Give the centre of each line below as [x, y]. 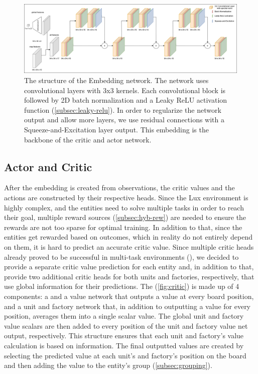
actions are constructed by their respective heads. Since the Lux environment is [126, 198]
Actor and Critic [48, 166]
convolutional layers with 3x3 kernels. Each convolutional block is [125, 90]
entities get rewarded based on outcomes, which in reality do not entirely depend [128, 237]
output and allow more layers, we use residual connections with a [124, 120]
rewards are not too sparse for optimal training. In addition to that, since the [123, 227]
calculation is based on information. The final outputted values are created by [124, 345]
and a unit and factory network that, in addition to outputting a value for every [127, 306]
